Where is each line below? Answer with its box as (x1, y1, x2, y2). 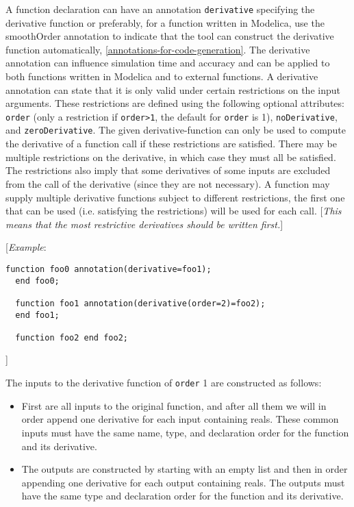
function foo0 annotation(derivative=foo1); (5, 264, 212, 274)
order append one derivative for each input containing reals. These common (21, 412, 339, 426)
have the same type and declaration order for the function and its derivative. (21, 489, 344, 503)
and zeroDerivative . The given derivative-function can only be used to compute (5, 123, 346, 137)
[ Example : (5, 240, 47, 254)
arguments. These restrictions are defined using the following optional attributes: (5, 96, 344, 110)
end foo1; (15, 310, 60, 320)
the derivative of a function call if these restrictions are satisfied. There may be (5, 136, 337, 151)
